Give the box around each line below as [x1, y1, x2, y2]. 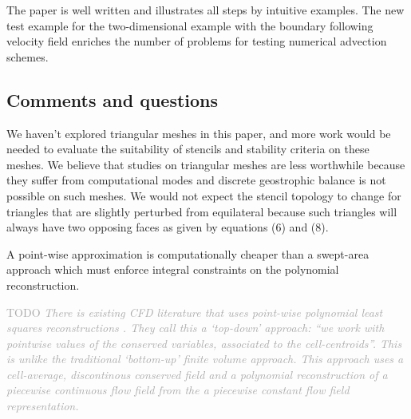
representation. [6, 397, 79, 414]
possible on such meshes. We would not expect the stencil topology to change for [6, 187, 401, 204]
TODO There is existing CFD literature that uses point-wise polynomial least [6, 303, 383, 320]
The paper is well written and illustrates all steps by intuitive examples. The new [6, 2, 405, 18]
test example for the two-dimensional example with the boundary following [6, 17, 373, 34]
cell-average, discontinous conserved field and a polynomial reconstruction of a [6, 366, 388, 382]
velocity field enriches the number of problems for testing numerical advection [6, 33, 387, 49]
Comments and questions [6, 87, 219, 112]
